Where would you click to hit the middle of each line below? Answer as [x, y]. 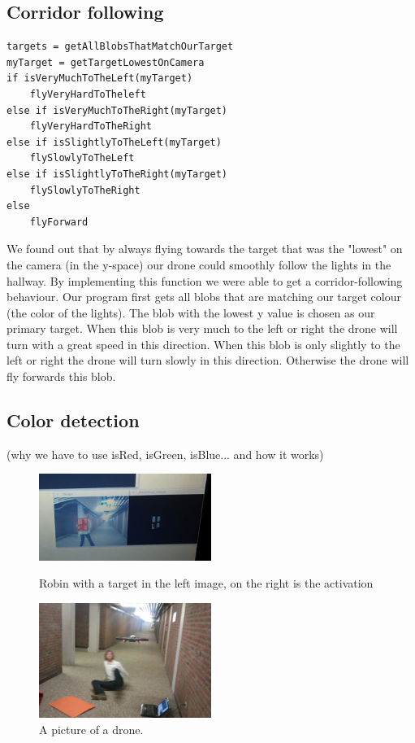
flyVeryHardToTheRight [91, 127]
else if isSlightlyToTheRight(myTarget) [117, 174]
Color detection [73, 420]
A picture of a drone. [91, 729]
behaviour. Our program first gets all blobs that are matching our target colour [204, 297]
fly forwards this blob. [61, 376]
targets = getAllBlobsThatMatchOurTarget [120, 47]
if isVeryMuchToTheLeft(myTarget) [100, 79]
